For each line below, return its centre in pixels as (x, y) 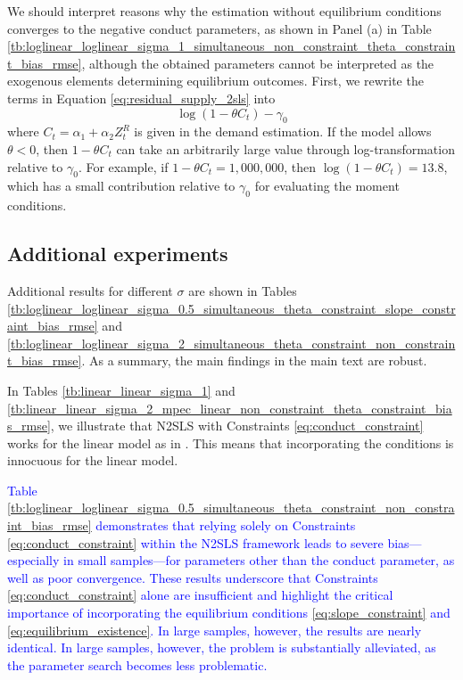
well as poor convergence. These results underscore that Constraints (193, 577)
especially (33, 560)
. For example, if (123, 166)
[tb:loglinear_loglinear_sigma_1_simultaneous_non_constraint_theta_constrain (231, 46)
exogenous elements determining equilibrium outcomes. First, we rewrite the (215, 81)
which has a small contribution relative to (121, 186)
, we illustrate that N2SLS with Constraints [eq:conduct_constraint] (237, 426)
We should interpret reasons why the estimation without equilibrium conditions (224, 11)
